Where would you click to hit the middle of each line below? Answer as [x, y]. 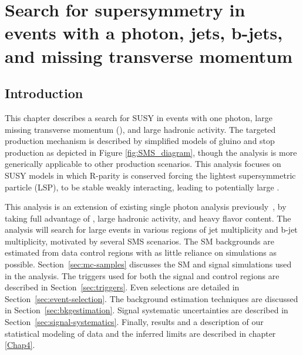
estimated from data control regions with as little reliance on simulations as [141, 252]
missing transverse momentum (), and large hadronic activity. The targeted [140, 129]
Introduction [44, 93]
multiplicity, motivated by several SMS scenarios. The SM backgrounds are [139, 241]
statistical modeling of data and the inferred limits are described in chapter [140, 333]
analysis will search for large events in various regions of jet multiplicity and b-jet [151, 230]
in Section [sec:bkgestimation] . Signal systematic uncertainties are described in [147, 310]
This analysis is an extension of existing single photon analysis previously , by [146, 207]
